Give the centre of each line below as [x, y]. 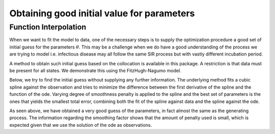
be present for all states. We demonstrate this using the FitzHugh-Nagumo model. [95, 70]
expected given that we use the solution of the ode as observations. [81, 125]
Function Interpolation [48, 27]
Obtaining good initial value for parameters [102, 13]
